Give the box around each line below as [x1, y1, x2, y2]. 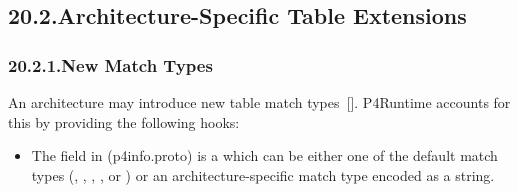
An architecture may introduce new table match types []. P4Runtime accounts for [8, 92, 511, 112]
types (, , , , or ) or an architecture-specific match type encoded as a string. [31, 164, 495, 185]
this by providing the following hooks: [8, 111, 240, 132]
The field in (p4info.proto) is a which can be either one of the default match [31, 145, 498, 166]
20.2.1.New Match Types [8, 52, 213, 77]
